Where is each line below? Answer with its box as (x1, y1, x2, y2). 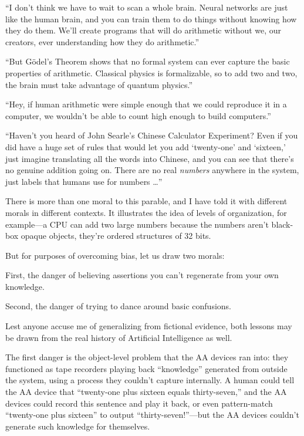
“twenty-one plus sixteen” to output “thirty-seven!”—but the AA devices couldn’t (5, 408, 299, 421)
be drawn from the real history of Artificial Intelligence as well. (5, 331, 232, 343)
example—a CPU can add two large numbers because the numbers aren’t (5, 218, 269, 230)
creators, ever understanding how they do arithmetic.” (5, 35, 200, 48)
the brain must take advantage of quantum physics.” (5, 78, 193, 90)
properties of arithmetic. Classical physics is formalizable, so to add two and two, (5, 66, 298, 79)
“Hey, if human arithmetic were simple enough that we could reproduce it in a (5, 98, 287, 110)
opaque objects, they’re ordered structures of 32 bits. (21, 229, 211, 242)
